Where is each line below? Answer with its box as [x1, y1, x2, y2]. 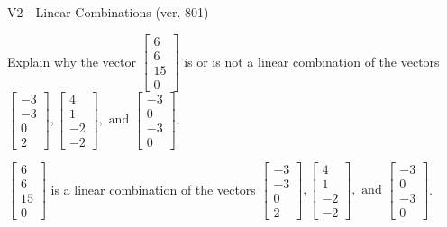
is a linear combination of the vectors [50, 179, 256, 198]
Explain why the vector [7, 51, 136, 70]
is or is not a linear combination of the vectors [184, 51, 440, 70]
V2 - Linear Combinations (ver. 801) [7, 3, 209, 21]
